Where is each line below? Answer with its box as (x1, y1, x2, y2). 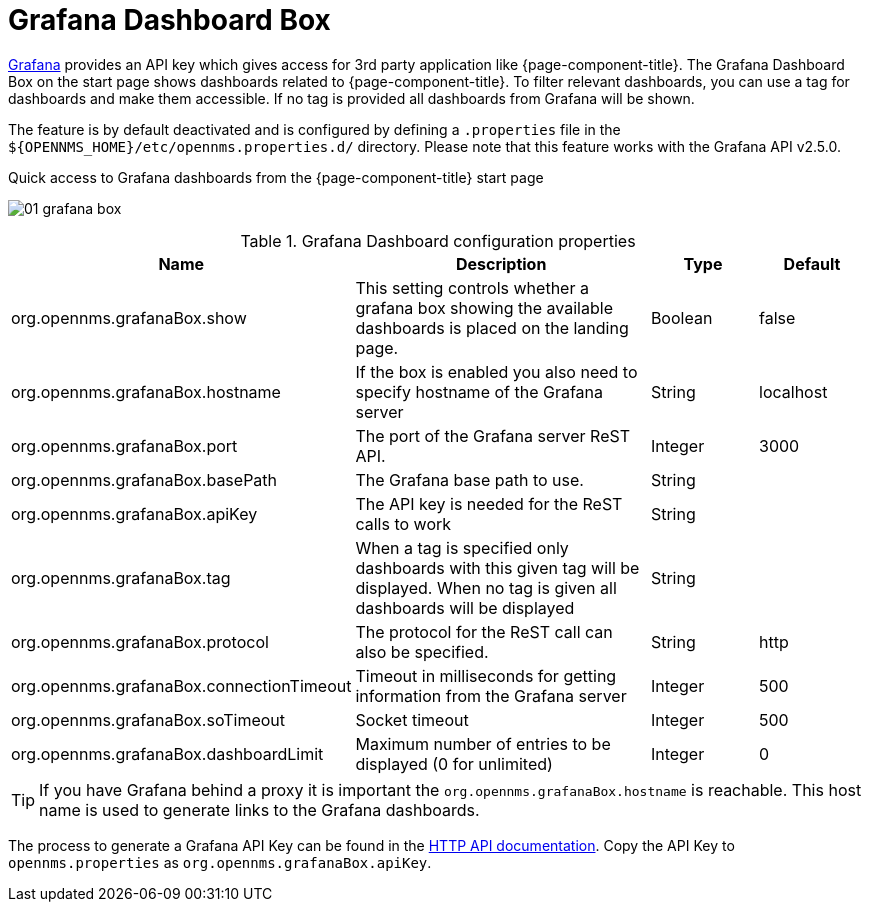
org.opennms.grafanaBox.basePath (11, 469, 278, 490)
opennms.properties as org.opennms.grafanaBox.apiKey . (8, 853, 432, 871)
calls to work (355, 513, 452, 534)
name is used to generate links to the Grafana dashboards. (39, 799, 480, 820)
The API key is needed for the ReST (355, 493, 623, 514)
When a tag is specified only (355, 537, 569, 558)
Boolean (650, 307, 713, 328)
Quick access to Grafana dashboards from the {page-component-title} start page (8, 168, 544, 186)
